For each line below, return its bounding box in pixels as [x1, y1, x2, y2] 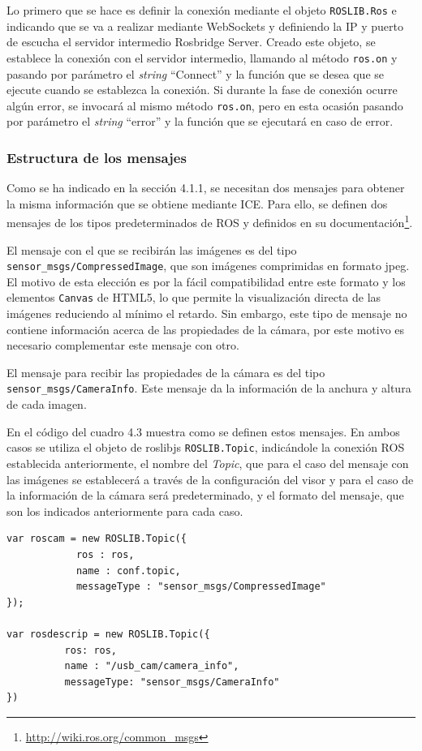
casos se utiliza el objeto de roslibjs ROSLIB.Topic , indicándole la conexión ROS [6, 439, 405, 456]
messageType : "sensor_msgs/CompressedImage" [75, 581, 326, 593]
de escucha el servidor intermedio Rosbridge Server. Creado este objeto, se [6, 33, 376, 50]
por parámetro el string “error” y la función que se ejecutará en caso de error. [6, 113, 394, 130]
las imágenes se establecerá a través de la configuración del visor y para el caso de [6, 470, 414, 487]
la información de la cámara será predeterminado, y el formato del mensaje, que [6, 487, 404, 504]
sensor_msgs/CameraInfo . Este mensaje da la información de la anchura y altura [6, 380, 411, 397]
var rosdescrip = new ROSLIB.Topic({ [6, 628, 210, 640]
